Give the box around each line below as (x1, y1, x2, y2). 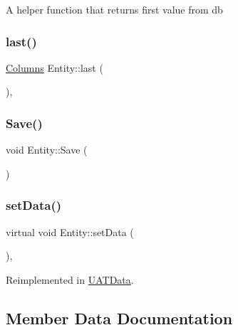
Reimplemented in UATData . (6, 272, 134, 287)
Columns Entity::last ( (6, 60, 103, 75)
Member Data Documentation (6, 307, 233, 329)
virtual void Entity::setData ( (6, 224, 134, 239)
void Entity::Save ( (6, 142, 88, 157)
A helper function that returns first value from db (6, 2, 223, 16)
